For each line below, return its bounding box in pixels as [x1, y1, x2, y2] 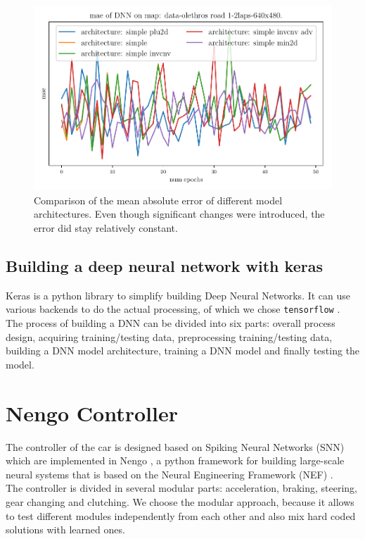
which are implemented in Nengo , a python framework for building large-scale [6, 453, 345, 468]
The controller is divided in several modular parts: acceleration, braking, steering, [6, 481, 357, 495]
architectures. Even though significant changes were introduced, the [34, 206, 325, 221]
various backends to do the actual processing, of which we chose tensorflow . [6, 302, 340, 316]
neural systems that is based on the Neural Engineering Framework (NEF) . [6, 466, 333, 481]
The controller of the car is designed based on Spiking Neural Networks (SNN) [6, 439, 345, 454]
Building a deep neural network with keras [6, 255, 323, 277]
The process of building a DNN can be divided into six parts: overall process [6, 316, 335, 330]
